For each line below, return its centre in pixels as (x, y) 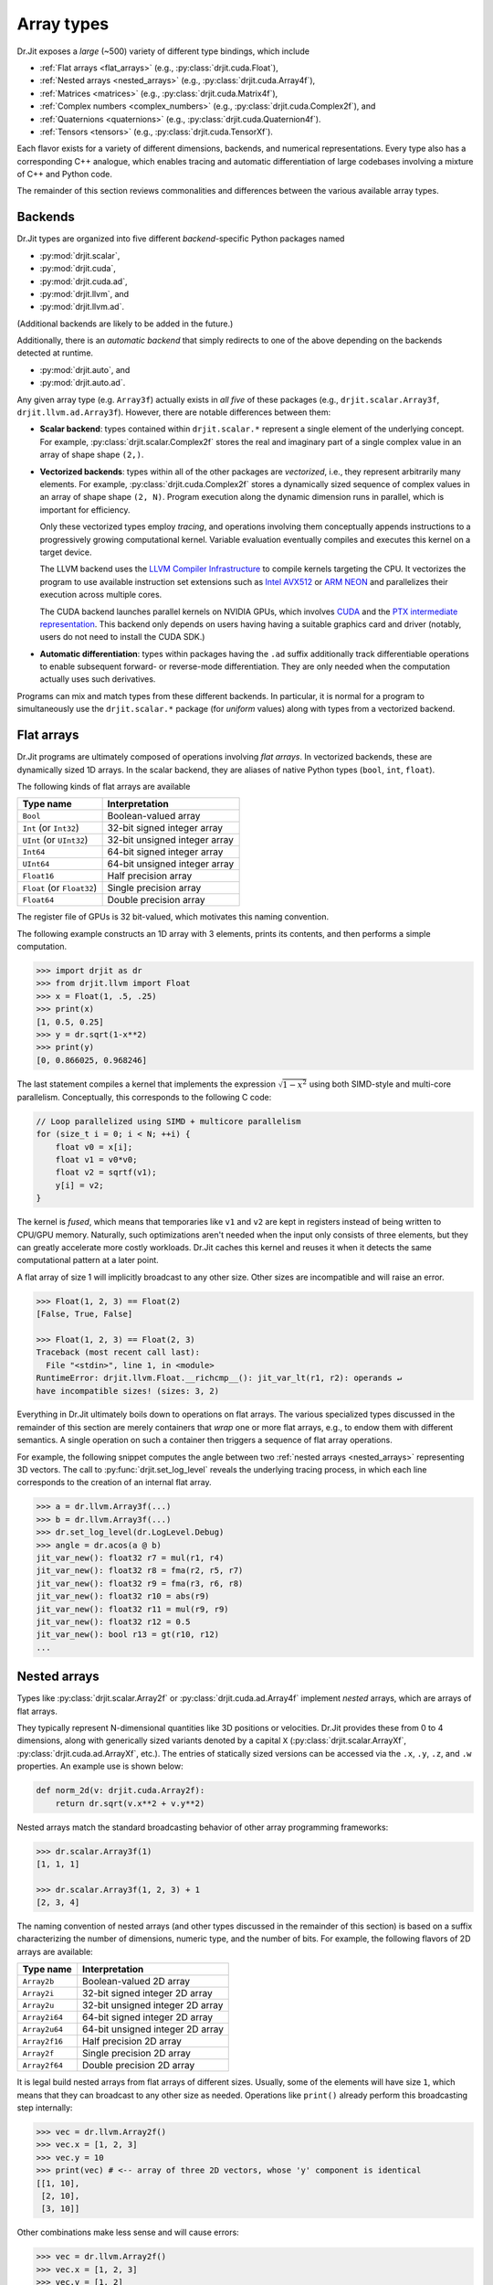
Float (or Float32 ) (60, 888)
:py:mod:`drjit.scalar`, (80, 255)
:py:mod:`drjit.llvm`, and (84, 293)
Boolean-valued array (154, 816)
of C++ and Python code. (65, 175)
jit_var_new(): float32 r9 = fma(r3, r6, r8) (140, 1583)
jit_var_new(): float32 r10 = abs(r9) (123, 1596)
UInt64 (36, 864)
